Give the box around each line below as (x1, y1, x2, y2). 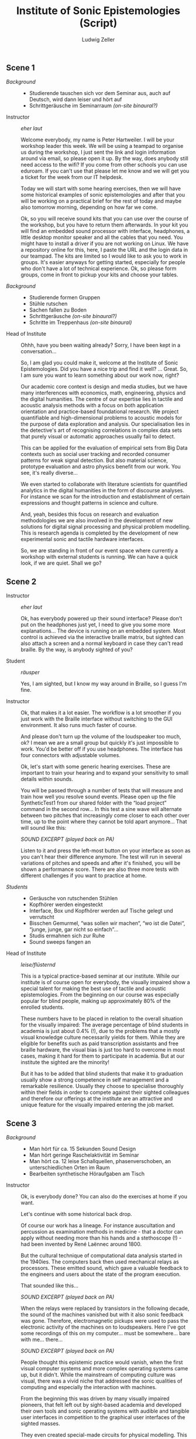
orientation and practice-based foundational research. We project (20, 408, 179, 415)
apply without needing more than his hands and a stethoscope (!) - (20, 1234, 182, 1241)
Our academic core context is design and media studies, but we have (20, 383, 188, 390)
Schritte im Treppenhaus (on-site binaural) (29, 319, 132, 326)
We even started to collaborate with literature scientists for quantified (20, 481, 188, 488)
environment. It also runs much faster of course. (20, 722, 137, 729)
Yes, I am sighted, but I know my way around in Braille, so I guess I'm (20, 680, 187, 687)
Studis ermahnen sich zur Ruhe (29, 932, 105, 940)
